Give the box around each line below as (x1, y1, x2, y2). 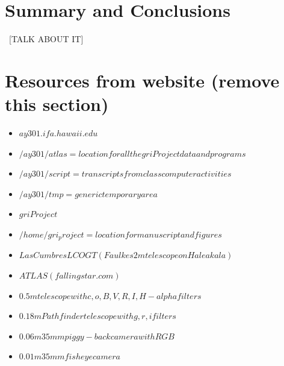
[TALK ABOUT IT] (8, 33, 84, 45)
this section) (5, 92, 109, 116)
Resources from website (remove (5, 68, 280, 92)
